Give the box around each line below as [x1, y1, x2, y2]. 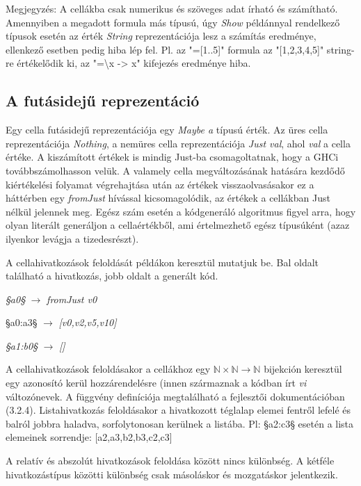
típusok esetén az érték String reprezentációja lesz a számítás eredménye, [6, 29, 316, 43]
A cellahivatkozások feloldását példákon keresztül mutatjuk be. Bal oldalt [6, 254, 319, 269]
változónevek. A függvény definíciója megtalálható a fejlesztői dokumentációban [6, 389, 345, 403]
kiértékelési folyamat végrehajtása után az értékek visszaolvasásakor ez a [6, 177, 314, 191]
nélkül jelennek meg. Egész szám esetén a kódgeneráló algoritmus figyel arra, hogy [6, 204, 356, 218]
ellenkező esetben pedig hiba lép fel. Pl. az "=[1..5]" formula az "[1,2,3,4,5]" [6, 42, 324, 56]
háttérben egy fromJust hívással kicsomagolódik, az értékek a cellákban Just [6, 191, 330, 205]
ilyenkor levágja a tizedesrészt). [6, 231, 139, 245]
